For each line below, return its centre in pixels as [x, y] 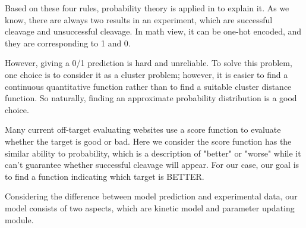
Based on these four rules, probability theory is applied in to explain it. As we [147, 8]
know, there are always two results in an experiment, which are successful [139, 19]
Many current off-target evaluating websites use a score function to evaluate [143, 129]
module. [19, 219]
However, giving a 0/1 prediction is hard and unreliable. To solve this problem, [149, 63]
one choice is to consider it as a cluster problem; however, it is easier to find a [146, 74]
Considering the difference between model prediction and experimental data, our [151, 196]
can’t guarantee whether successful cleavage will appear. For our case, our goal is [152, 165]
